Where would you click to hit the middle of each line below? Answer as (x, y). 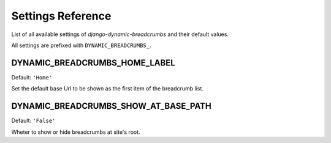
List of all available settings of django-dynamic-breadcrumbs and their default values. (120, 34)
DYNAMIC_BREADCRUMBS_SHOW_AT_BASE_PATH (111, 106)
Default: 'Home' (32, 77)
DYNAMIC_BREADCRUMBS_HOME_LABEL (93, 63)
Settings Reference (61, 16)
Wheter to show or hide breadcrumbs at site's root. (76, 132)
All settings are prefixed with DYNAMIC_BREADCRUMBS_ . (81, 45)
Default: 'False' (33, 121)
